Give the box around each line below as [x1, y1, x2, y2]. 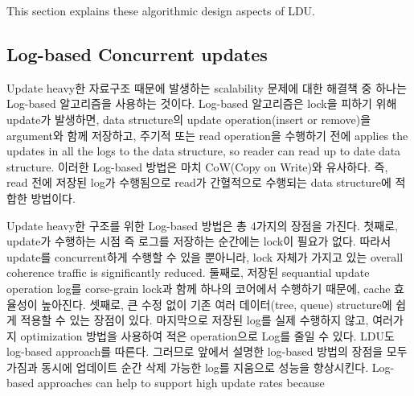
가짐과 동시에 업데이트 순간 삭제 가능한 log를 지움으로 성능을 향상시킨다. [6, 358, 369, 375]
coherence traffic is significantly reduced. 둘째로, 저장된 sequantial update [6, 264, 370, 281]
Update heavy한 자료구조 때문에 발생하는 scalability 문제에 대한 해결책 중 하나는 [6, 79, 407, 96]
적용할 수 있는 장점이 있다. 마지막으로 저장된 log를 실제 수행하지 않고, [20, 311, 369, 328]
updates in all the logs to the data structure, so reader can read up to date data [6, 142, 401, 159]
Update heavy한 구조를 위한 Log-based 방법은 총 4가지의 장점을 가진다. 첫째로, [6, 217, 398, 233]
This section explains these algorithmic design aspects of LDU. [6, 2, 315, 19]
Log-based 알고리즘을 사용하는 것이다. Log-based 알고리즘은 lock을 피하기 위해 [6, 95, 397, 112]
